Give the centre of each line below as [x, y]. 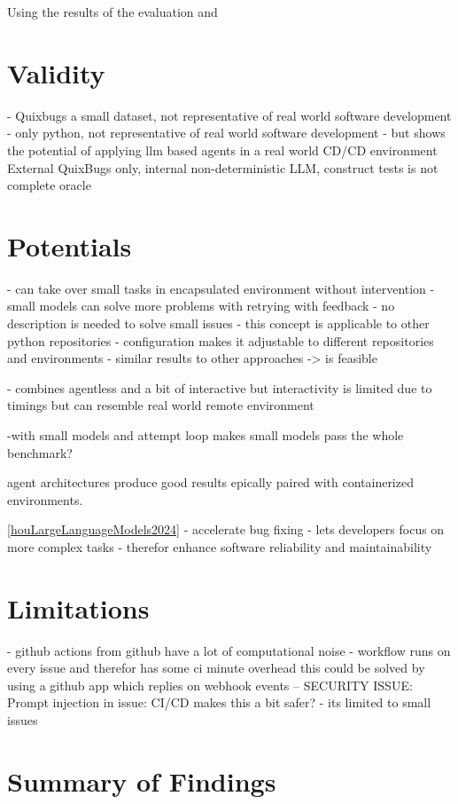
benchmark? [40, 452]
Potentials [70, 245]
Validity [56, 72]
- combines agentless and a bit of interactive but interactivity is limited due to [220, 387]
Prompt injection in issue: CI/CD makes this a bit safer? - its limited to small [219, 702]
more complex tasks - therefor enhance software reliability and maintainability [220, 546]
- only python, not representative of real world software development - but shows [226, 133]
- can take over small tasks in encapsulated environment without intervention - [221, 288]
